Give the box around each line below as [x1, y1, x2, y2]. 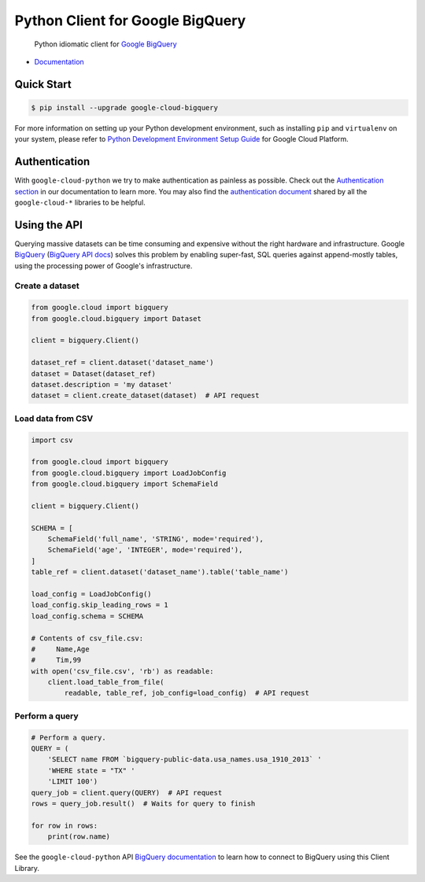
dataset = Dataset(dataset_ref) [31, 369, 157, 378]
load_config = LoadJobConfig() [31, 589, 153, 598]
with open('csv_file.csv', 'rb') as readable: [31, 666, 214, 676]
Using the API [14, 218, 83, 231]
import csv [31, 435, 73, 445]
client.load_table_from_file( [47, 677, 164, 687]
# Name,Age [31, 644, 90, 653]
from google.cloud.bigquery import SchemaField [31, 480, 218, 489]
